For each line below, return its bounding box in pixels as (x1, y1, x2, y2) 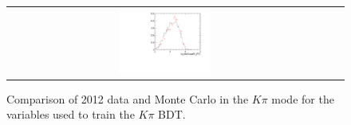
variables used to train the (6, 106, 135, 123)
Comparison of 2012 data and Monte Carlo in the (6, 90, 249, 107)
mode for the (271, 90, 334, 107)
